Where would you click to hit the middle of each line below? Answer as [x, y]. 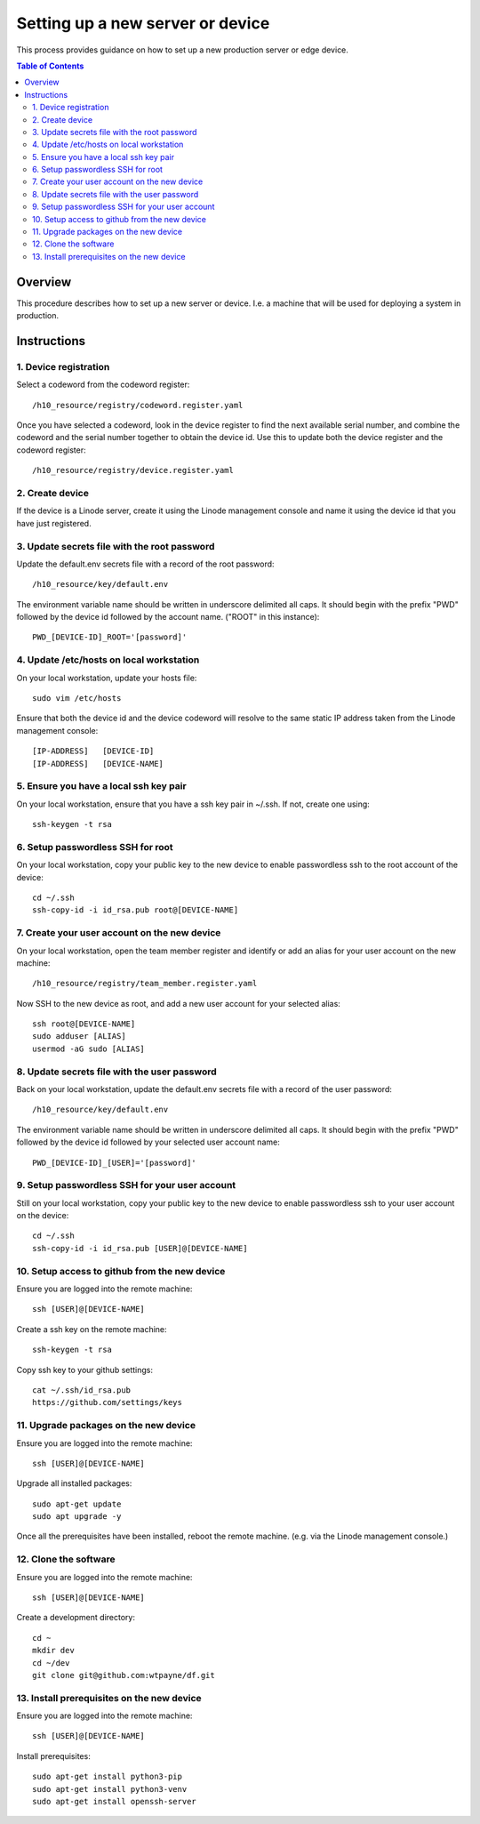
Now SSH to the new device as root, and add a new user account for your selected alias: [179, 1003]
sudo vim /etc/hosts [77, 698]
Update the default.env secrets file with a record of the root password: [145, 564]
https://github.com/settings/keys [107, 1402]
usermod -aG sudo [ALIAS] [89, 1049]
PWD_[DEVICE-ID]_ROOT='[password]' [110, 637]
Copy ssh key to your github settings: [85, 1370]
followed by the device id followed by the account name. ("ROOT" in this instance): [168, 617]
